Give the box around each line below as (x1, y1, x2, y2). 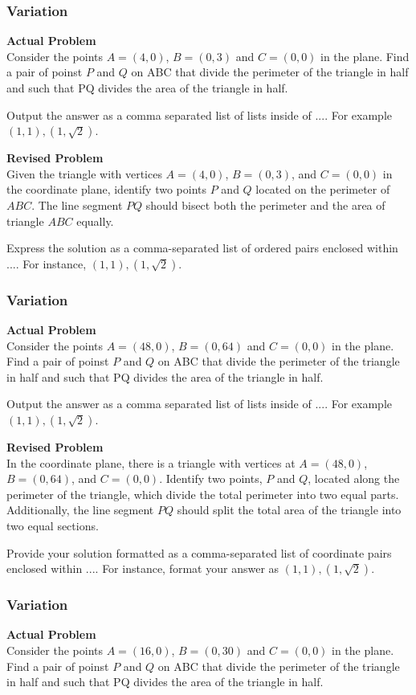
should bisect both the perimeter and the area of (145, 196, 385, 213)
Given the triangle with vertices (6, 165, 162, 182)
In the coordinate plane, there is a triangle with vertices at (6, 454, 296, 471)
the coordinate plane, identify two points (6, 181, 207, 198)
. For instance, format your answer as (95, 560, 279, 577)
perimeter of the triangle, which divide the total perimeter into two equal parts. (6, 485, 399, 502)
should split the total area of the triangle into (177, 501, 402, 518)
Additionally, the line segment (6, 501, 154, 518)
